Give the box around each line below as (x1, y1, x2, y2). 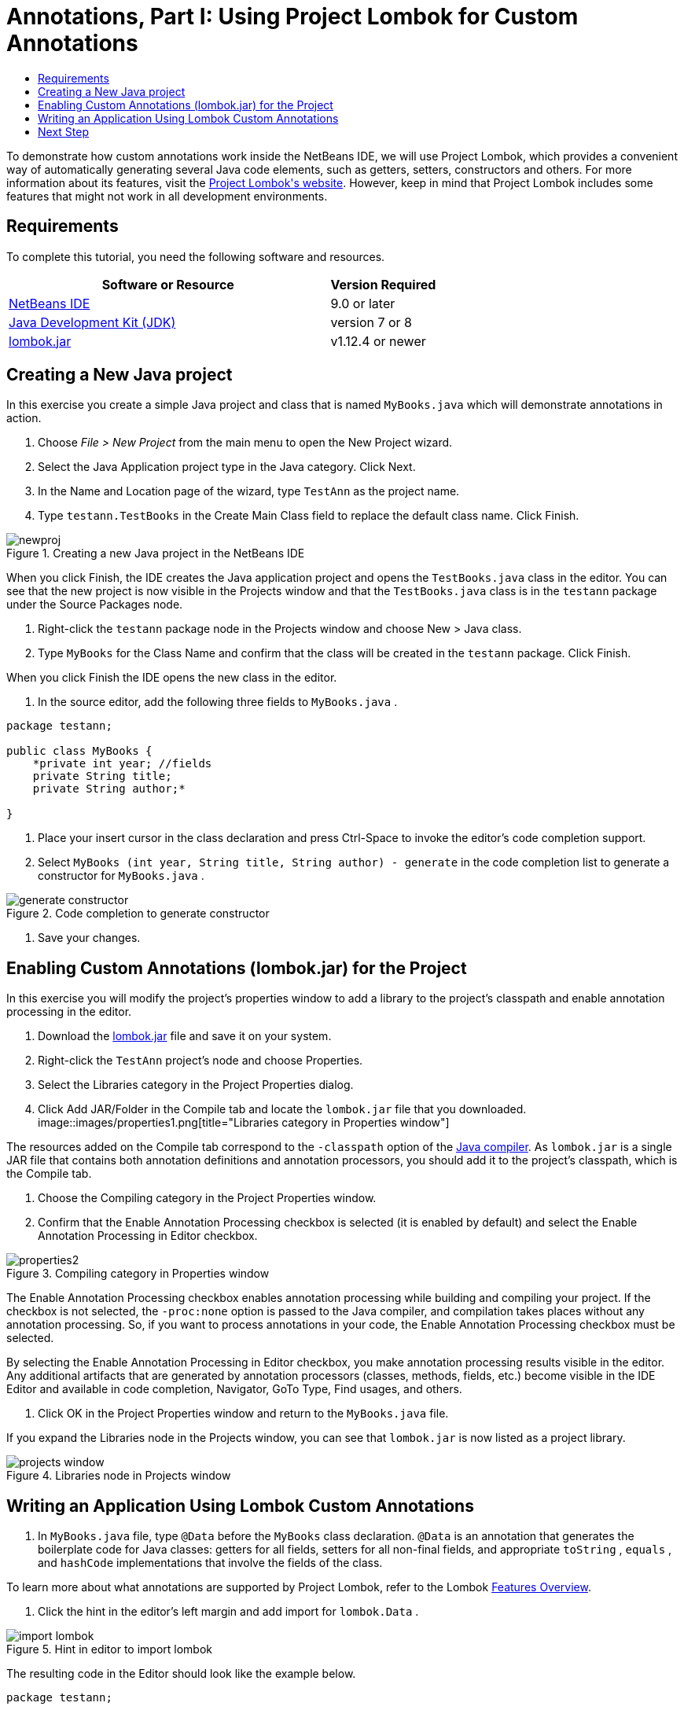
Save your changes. (38, 931, 141, 945)
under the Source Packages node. (6, 598, 183, 612)
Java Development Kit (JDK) (9, 314, 176, 330)
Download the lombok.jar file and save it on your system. (38, 1029, 332, 1043)
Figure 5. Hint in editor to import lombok (6, 1642, 213, 1657)
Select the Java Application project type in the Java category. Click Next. (38, 460, 416, 474)
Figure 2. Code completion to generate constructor (6, 906, 270, 921)
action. (6, 411, 42, 425)
